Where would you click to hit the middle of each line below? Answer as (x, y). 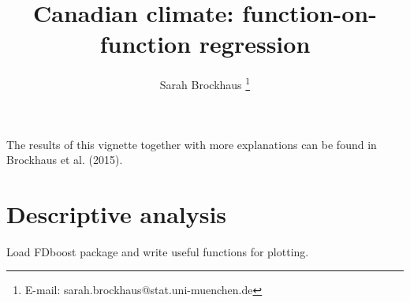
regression (255, 44)
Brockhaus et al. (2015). (65, 160)
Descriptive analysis (117, 213)
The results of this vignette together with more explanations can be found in (192, 144)
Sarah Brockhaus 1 (205, 83)
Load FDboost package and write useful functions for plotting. (158, 251)
